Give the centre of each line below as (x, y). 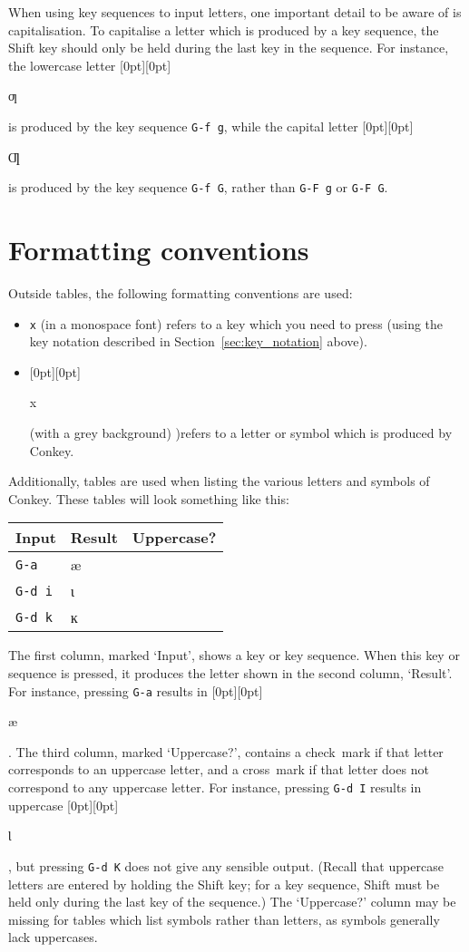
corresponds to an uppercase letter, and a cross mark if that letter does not (219, 769)
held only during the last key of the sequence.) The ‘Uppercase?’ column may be (232, 902)
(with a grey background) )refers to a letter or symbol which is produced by (241, 433)
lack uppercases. (53, 937)
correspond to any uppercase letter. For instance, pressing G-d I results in (215, 787)
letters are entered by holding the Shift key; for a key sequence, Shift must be (224, 884)
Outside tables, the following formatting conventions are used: (181, 293)
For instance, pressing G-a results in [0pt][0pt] (136, 690)
